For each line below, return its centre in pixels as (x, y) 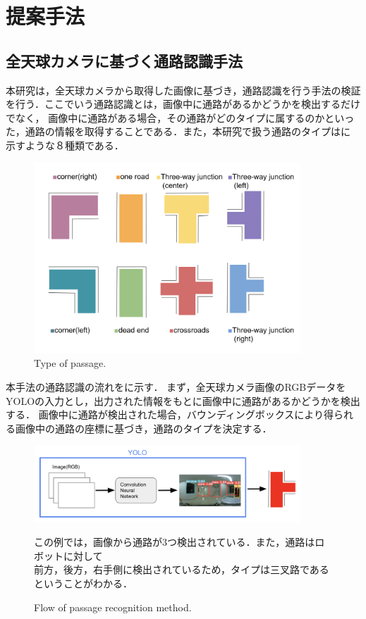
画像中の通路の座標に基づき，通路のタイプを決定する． (144, 428)
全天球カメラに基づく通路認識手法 (124, 60)
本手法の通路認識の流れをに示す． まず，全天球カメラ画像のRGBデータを (176, 387)
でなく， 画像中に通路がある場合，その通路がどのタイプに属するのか (165, 117)
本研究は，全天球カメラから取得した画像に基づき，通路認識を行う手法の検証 (183, 90)
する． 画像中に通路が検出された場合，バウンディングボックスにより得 (170, 414)
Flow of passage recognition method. (113, 607)
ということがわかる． (83, 583)
